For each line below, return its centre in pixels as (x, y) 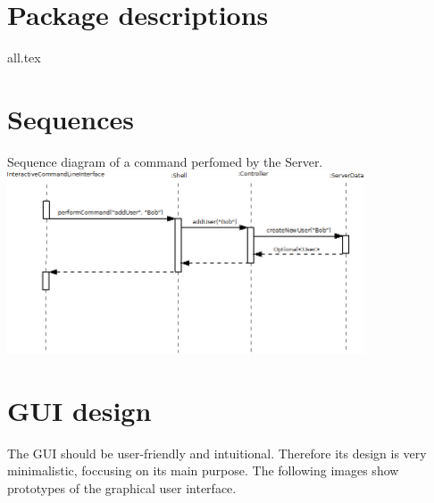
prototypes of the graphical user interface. (122, 487)
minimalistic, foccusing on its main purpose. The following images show (203, 470)
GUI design (79, 410)
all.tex (24, 58)
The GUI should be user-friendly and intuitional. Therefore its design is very (217, 453)
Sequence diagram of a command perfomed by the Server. (165, 161)
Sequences (71, 118)
